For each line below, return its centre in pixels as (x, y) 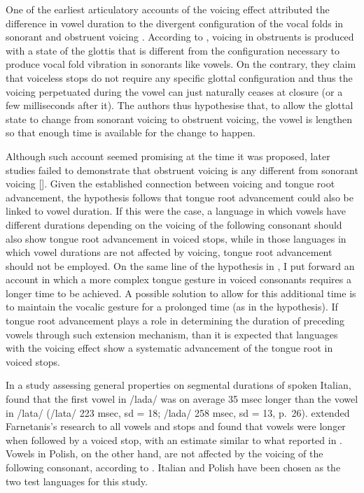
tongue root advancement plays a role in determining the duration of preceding (175, 321)
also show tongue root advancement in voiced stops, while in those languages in (176, 238)
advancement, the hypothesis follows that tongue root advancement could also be (180, 197)
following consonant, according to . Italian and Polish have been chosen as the (173, 467)
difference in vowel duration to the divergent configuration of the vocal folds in (175, 23)
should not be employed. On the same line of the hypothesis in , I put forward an (180, 265)
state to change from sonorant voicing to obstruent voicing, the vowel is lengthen (179, 119)
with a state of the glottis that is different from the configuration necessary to (173, 50)
